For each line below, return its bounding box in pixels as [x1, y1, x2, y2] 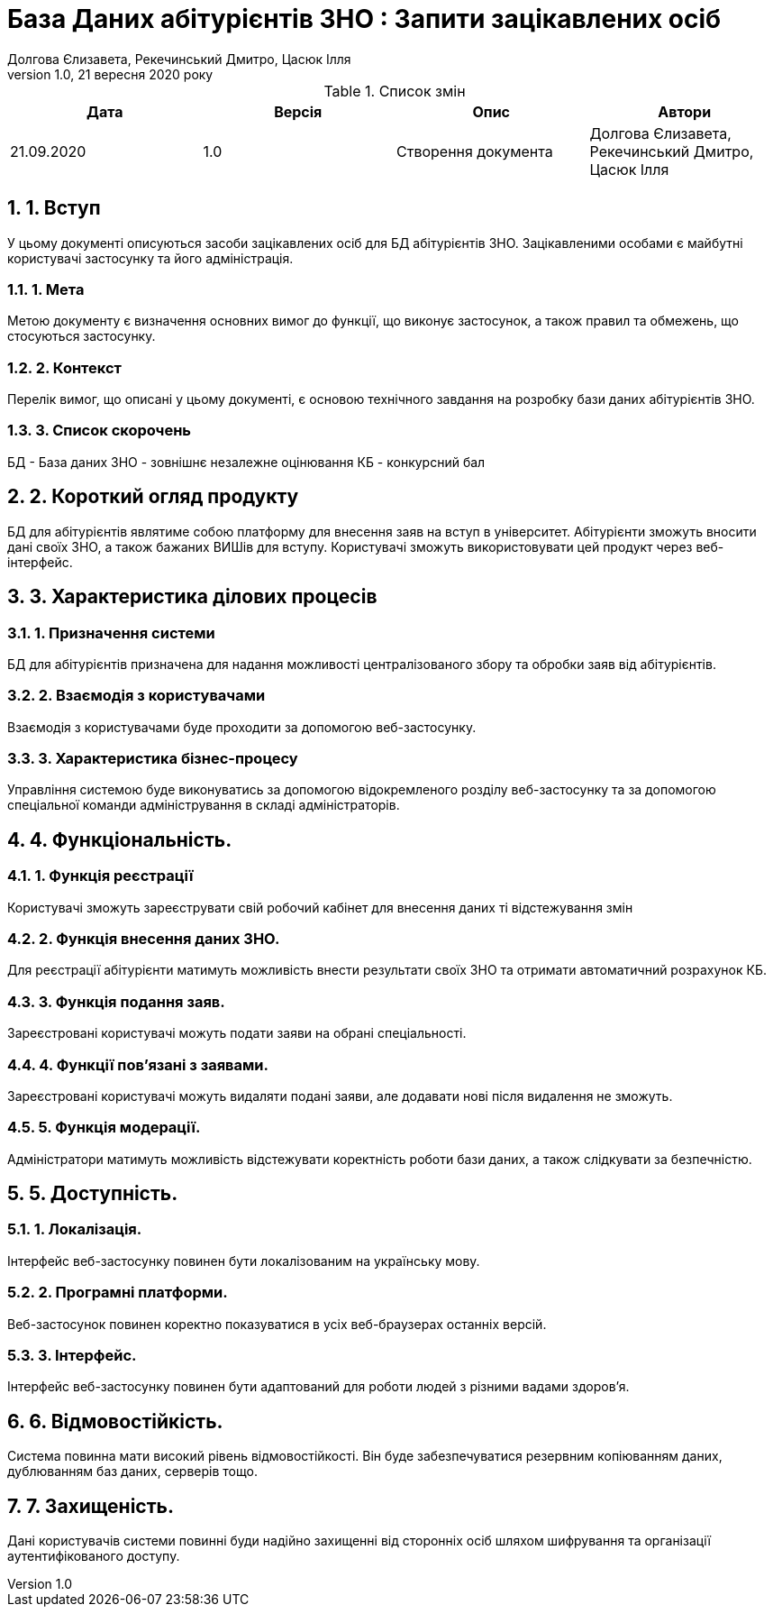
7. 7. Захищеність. [7, 1494, 174, 1518]
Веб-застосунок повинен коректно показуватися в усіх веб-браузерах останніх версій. [7, 1316, 547, 1332]
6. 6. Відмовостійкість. [7, 1409, 223, 1433]
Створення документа [396, 142, 553, 160]
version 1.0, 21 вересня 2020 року [7, 66, 214, 82]
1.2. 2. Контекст [7, 358, 122, 377]
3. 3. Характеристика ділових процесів [7, 585, 377, 609]
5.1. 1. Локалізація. [7, 1220, 142, 1239]
